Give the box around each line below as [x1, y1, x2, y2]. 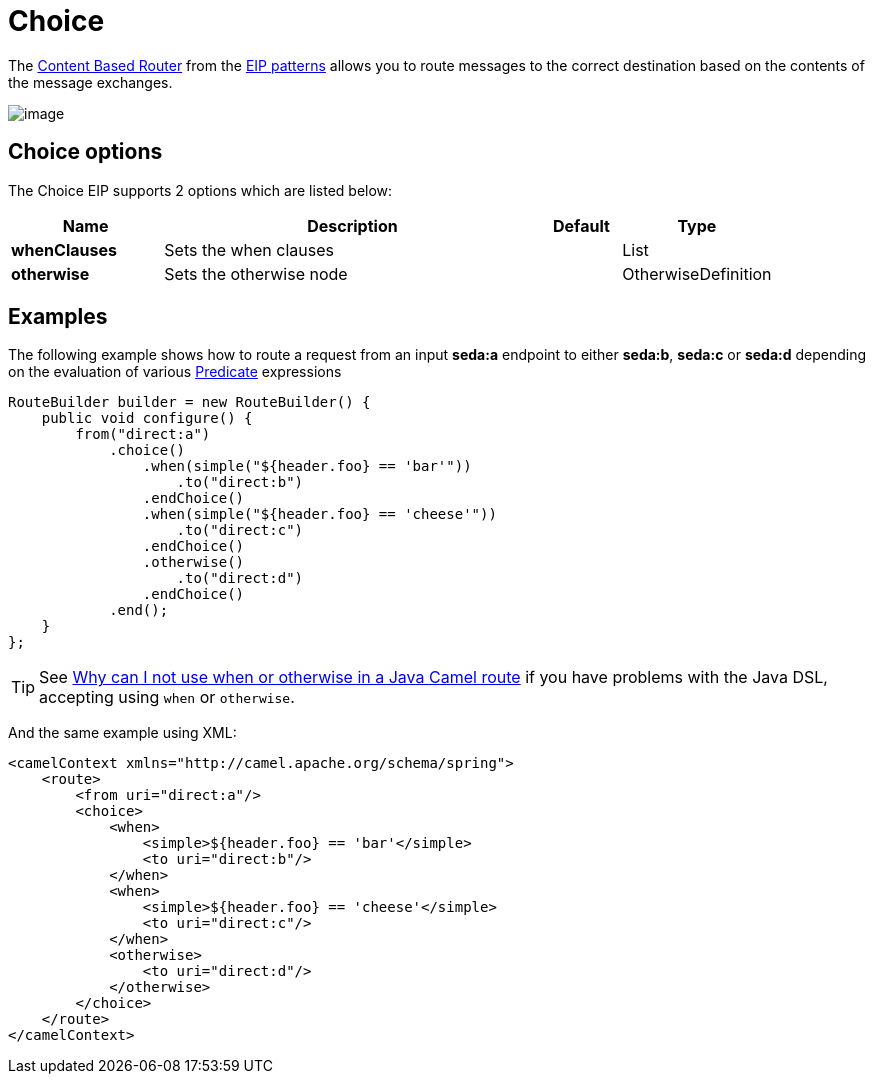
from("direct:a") [75, 426, 211, 443]
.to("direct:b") [176, 474, 304, 491]
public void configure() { [41, 410, 253, 427]
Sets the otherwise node [164, 263, 348, 284]
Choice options [8, 139, 163, 165]
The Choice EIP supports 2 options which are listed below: [8, 181, 393, 199]
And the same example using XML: [8, 724, 237, 742]
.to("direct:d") [176, 570, 304, 587]
